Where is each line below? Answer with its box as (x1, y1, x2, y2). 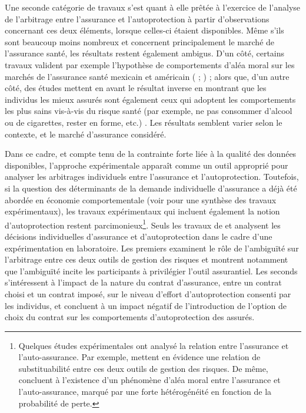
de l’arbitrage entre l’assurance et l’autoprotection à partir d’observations (5, 12, 270, 25)
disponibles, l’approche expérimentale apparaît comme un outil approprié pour (5, 159, 288, 171)
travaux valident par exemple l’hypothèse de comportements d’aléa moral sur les (5, 58, 295, 70)
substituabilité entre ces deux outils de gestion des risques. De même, (18, 362, 268, 374)
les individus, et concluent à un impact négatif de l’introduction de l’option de (5, 299, 287, 311)
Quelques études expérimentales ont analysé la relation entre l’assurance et (18, 339, 289, 351)
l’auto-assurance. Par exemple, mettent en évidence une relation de (18, 351, 261, 363)
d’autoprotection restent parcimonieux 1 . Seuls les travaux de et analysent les (5, 217, 281, 231)
